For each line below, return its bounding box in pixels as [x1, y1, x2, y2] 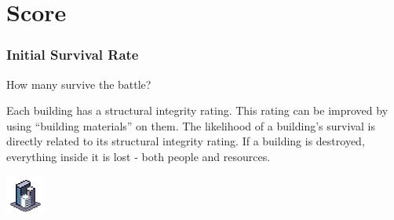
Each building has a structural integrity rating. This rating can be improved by [6, 102, 389, 119]
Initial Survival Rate [6, 45, 139, 64]
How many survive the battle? [6, 75, 151, 92]
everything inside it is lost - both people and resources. [6, 148, 271, 164]
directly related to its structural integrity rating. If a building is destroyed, [6, 133, 365, 149]
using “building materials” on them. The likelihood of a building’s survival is [6, 117, 375, 134]
